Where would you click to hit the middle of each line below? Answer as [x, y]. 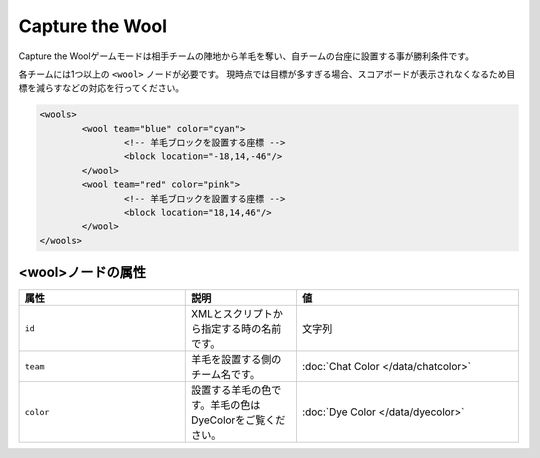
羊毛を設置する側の [236, 360]
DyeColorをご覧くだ [238, 420]
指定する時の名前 [241, 329]
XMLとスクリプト [232, 314]
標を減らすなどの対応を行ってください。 [101, 88]
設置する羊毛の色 [231, 390]
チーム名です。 [225, 375]
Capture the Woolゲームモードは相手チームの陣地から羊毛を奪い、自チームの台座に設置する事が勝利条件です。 [246, 56]
